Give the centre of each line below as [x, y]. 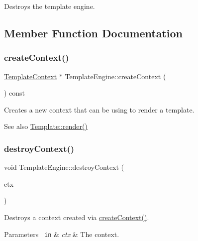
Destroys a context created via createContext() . [77, 217]
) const [15, 93]
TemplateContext [31, 76]
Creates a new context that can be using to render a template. [99, 109]
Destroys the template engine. [49, 6]
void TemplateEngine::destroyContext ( [64, 167]
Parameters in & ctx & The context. [62, 234]
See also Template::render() [46, 126]
